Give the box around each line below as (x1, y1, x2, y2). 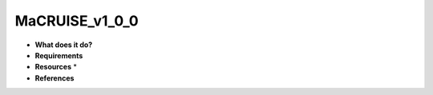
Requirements (34, 50, 83, 60)
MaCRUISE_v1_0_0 (14, 12, 140, 30)
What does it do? (34, 40, 93, 49)
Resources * (34, 62, 78, 72)
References (34, 73, 75, 83)
